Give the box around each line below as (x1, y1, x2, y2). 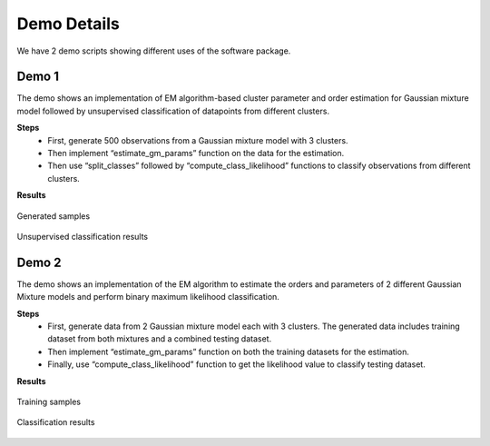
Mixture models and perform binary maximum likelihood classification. (16, 292, 280, 302)
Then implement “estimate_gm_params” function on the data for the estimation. (47, 148, 345, 159)
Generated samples (16, 210, 91, 222)
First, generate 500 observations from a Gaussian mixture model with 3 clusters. (47, 134, 348, 145)
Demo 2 (16, 254, 62, 270)
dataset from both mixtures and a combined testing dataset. (47, 333, 272, 344)
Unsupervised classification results (16, 231, 149, 242)
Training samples (16, 396, 82, 407)
